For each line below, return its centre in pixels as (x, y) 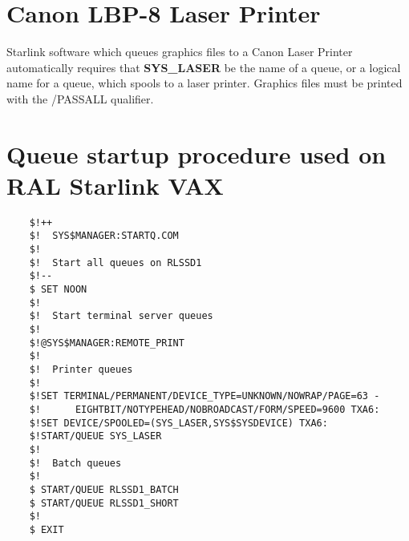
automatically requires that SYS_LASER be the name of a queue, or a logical (204, 67)
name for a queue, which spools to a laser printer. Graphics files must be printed (204, 83)
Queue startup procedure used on (196, 153)
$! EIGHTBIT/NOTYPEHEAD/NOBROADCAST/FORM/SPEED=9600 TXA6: (204, 410)
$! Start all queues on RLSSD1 (115, 262)
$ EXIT (47, 529)
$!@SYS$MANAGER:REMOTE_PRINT (107, 343)
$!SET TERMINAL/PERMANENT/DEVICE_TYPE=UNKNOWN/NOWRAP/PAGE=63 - (204, 396)
